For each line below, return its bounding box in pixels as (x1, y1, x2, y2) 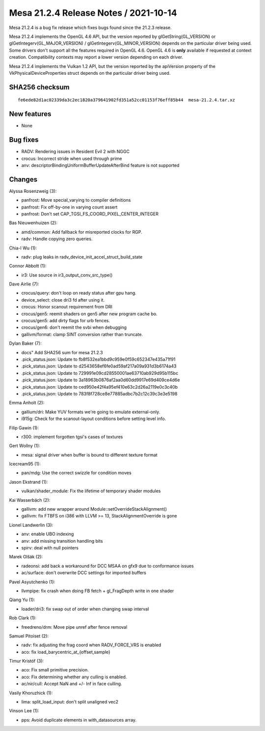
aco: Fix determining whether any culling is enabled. (21, 674, 127, 680)
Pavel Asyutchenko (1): (9, 579, 55, 585)
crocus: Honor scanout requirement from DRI (21, 304, 113, 310)
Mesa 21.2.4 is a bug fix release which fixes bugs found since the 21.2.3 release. (9, 25, 172, 30)
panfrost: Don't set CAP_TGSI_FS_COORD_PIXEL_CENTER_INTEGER (21, 211, 159, 216)
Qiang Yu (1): (9, 597, 35, 603)
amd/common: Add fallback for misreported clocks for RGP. (21, 229, 142, 235)
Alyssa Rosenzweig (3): (9, 188, 57, 194)
